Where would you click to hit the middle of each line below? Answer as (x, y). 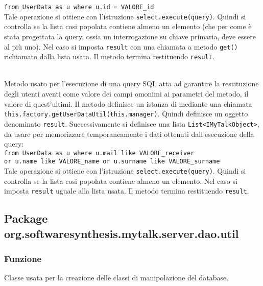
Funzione (23, 258)
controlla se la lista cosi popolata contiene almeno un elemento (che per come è (128, 26)
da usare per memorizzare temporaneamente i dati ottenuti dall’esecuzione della (129, 134)
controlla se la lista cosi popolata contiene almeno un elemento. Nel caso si (121, 181)
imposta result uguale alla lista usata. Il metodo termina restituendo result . (127, 191)
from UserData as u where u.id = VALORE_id (79, 7)
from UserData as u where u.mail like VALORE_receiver (99, 153)
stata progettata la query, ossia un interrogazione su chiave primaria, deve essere (130, 36)
